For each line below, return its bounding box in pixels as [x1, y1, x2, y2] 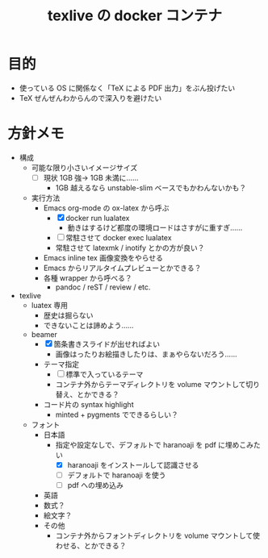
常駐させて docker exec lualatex [65, 232, 172, 242]
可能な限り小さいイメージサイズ [31, 162, 138, 173]
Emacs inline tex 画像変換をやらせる [43, 252, 163, 262]
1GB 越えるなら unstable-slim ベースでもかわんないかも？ [55, 182, 247, 193]
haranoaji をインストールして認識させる [67, 460, 199, 469]
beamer [31, 329, 58, 339]
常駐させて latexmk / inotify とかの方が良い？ [55, 243, 205, 252]
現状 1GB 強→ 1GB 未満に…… [43, 173, 139, 182]
